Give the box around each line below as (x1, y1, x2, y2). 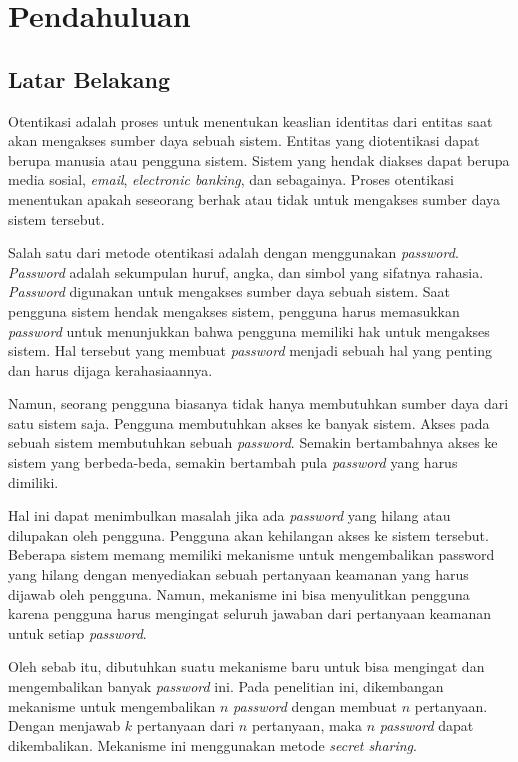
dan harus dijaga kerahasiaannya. (8, 359, 213, 380)
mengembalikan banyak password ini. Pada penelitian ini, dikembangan (8, 676, 444, 697)
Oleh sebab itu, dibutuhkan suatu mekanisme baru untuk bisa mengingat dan (8, 656, 485, 677)
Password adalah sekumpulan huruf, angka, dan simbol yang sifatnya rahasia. (8, 261, 484, 282)
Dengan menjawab (8, 715, 121, 736)
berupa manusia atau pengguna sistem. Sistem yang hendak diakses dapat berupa (8, 149, 510, 170)
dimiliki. (8, 471, 59, 492)
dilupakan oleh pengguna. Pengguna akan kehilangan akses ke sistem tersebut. (8, 524, 489, 545)
